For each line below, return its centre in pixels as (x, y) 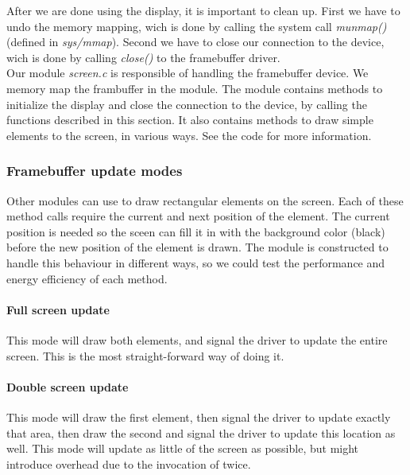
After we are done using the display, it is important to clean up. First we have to (203, 10)
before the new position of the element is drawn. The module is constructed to (197, 247)
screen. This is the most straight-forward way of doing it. (145, 355)
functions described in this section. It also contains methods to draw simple (190, 120)
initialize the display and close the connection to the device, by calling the (187, 104)
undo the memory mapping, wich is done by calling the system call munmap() (197, 26)
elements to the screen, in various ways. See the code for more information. (189, 135)
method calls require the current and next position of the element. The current (198, 216)
